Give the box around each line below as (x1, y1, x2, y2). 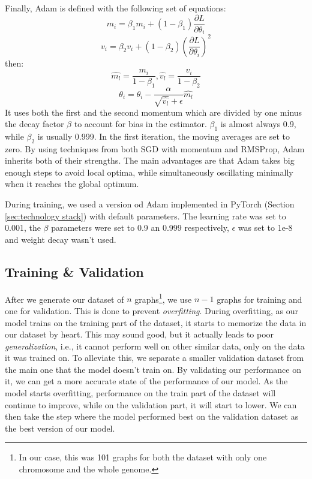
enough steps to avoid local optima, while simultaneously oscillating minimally (5, 165, 293, 178)
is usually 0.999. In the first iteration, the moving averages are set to (37, 129, 290, 142)
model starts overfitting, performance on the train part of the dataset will (5, 387, 276, 399)
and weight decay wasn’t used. (5, 233, 116, 245)
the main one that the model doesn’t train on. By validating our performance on (5, 363, 301, 375)
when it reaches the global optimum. (5, 177, 139, 190)
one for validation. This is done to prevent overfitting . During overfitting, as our (5, 304, 298, 317)
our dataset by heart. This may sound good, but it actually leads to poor (5, 328, 274, 341)
